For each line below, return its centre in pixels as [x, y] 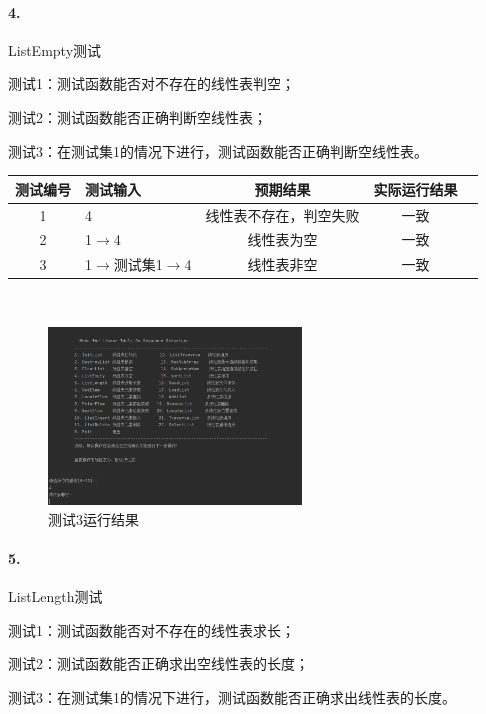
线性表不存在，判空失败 [282, 214]
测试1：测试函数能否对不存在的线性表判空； [151, 83]
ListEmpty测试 [55, 49]
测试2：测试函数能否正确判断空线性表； [137, 116]
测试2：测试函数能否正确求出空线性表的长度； [158, 663]
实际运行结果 [415, 188]
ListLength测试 [55, 595]
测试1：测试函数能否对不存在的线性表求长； [151, 629]
